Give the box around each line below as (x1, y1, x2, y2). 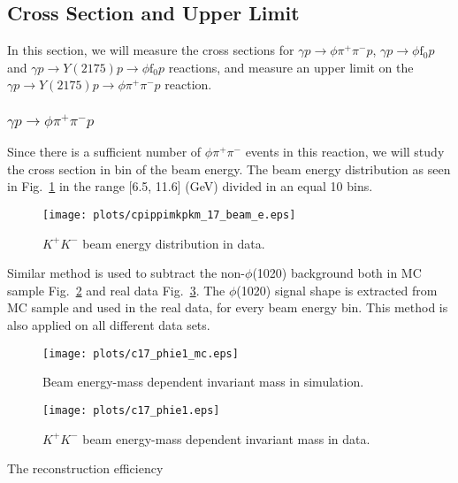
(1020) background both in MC (252, 264, 422, 282)
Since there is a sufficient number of (7, 142, 202, 161)
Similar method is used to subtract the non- (7, 264, 246, 282)
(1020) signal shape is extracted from (236, 280, 438, 299)
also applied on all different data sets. (7, 316, 210, 334)
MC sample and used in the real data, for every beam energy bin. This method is (7, 298, 448, 317)
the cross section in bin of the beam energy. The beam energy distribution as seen (7, 159, 451, 178)
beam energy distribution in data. (82, 234, 265, 252)
